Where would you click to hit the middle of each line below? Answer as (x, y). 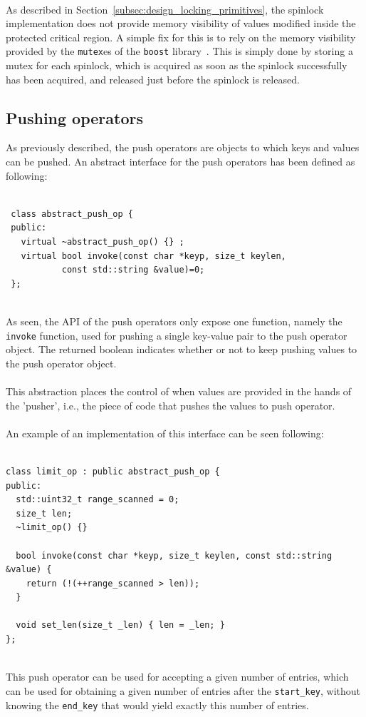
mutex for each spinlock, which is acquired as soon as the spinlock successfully (177, 65)
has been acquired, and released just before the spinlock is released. (153, 79)
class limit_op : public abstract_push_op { (113, 471)
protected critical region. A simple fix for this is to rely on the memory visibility (181, 37)
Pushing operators (74, 117)
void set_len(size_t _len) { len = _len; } (120, 625)
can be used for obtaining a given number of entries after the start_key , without (183, 690)
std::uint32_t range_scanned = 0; (98, 500)
